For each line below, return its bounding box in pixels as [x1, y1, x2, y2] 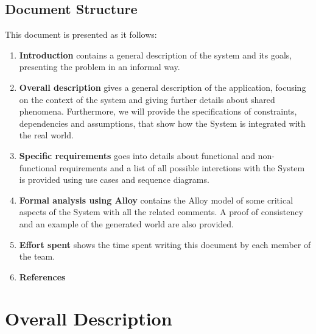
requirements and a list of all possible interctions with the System [59, 161, 305, 174]
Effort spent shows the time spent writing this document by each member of [19, 238, 311, 250]
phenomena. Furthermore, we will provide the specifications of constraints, [19, 105, 297, 118]
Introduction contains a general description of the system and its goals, [19, 48, 292, 61]
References [19, 270, 66, 283]
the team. [19, 250, 55, 263]
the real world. [19, 129, 74, 141]
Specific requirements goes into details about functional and [19, 149, 256, 162]
